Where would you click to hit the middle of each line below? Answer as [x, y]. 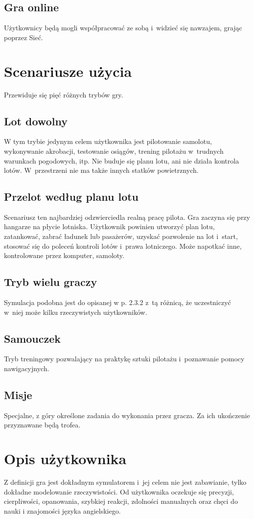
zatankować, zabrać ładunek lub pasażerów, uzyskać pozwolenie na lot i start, [121, 236]
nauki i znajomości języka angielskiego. [62, 510]
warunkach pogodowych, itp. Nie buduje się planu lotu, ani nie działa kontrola [122, 160]
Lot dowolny [36, 121]
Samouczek [33, 338]
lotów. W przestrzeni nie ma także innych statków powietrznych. [101, 170]
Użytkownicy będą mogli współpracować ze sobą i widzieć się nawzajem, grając [123, 28]
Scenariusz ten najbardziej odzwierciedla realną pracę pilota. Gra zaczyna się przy [127, 217]
